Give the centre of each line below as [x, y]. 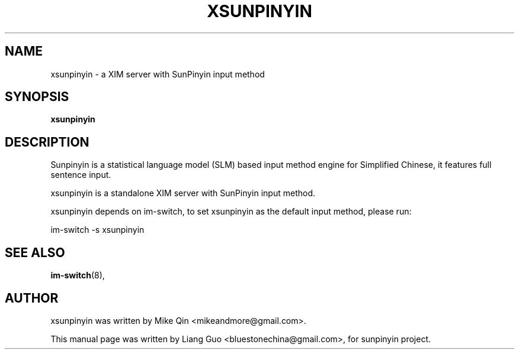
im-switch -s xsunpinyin [97, 230]
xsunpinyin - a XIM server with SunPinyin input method [158, 74]
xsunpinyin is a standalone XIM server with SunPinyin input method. [183, 193]
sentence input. [81, 175]
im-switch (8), [78, 275]
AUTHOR [32, 298]
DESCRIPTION [47, 142]
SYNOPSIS [37, 97]
